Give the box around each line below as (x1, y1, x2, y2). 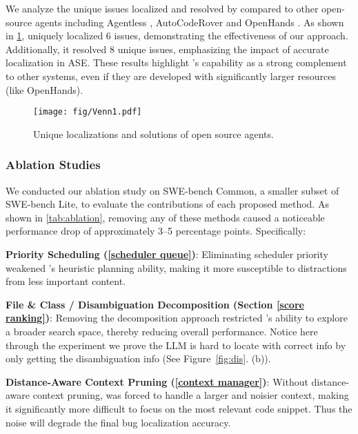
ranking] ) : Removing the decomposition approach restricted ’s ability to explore (6, 310, 348, 325)
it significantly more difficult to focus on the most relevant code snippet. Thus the (6, 401, 352, 415)
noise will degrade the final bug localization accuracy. (6, 415, 231, 429)
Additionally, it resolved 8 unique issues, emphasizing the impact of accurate (6, 41, 329, 56)
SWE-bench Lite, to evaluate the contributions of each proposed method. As (6, 197, 329, 211)
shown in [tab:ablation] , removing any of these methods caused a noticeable (6, 210, 325, 224)
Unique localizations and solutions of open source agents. (33, 126, 274, 141)
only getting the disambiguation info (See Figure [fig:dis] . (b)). (6, 351, 271, 366)
